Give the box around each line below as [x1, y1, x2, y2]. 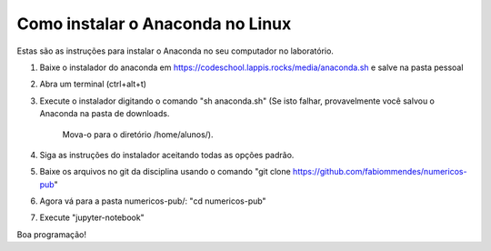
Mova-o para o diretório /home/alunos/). [62, 128, 214, 140]
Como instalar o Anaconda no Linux [16, 14, 292, 34]
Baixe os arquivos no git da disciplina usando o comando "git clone [39, 166, 291, 177]
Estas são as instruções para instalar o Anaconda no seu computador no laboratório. [16, 45, 334, 56]
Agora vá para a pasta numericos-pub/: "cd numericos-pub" [39, 196, 267, 206]
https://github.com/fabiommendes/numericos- [292, 166, 467, 177]
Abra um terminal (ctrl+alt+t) [39, 78, 147, 90]
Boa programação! [16, 228, 86, 240]
